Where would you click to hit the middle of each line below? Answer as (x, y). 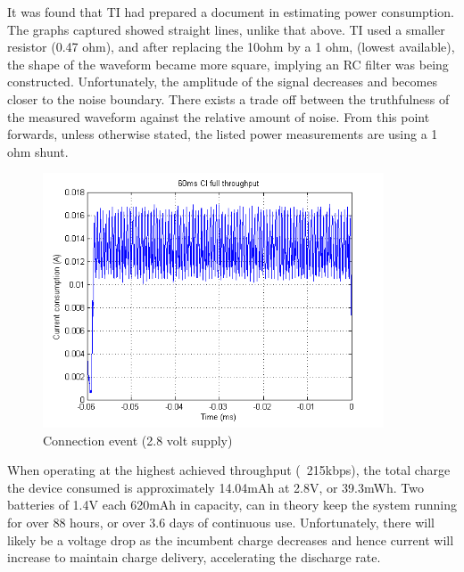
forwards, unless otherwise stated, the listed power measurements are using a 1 (223, 134)
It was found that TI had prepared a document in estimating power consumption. (231, 12)
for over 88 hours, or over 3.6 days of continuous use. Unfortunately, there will (221, 522)
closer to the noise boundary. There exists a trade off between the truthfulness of (228, 98)
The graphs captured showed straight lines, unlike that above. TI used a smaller (226, 29)
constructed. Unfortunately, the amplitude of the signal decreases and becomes (222, 82)
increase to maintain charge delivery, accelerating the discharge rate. (194, 557)
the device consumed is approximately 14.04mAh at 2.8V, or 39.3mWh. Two (215, 487)
